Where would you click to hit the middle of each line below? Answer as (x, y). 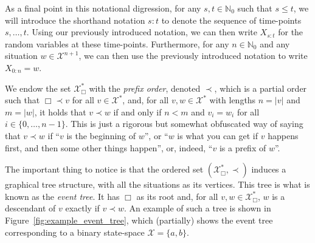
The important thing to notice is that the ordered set (104, 169)
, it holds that (60, 111)
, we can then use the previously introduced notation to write (193, 56)
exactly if (82, 208)
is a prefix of (243, 147)
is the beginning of (101, 135)
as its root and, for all (177, 196)
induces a (269, 169)
